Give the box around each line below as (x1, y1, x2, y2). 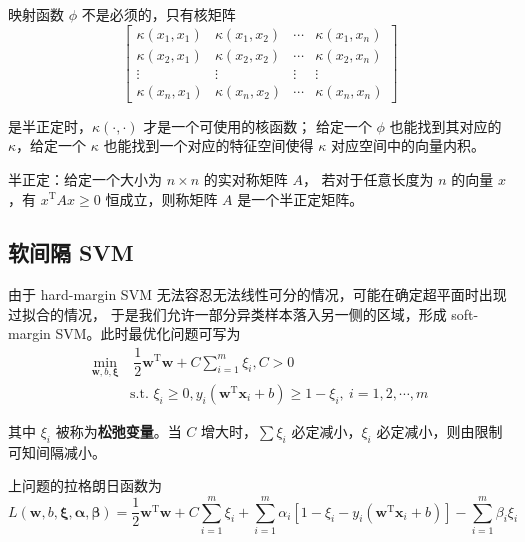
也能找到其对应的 (389, 115, 502, 136)
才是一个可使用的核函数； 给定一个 (143, 115, 372, 136)
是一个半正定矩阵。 (237, 188, 364, 209)
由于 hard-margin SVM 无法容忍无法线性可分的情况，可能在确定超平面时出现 (8, 284, 507, 305)
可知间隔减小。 (8, 441, 106, 462)
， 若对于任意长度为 (302, 168, 434, 189)
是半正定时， (8, 115, 92, 136)
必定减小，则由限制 (376, 420, 503, 441)
